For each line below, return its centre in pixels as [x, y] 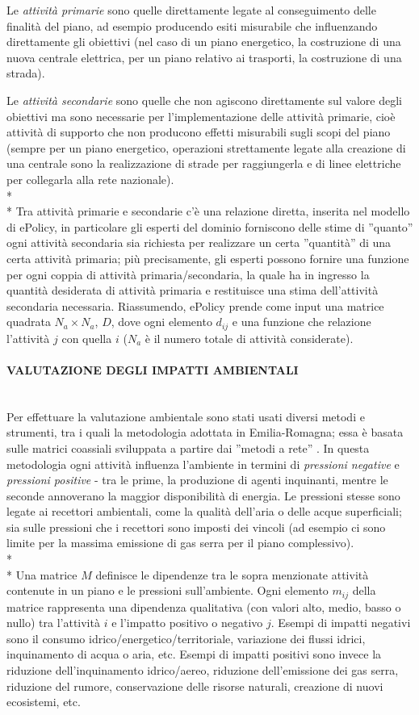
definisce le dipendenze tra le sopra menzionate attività [232, 574]
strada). [26, 73]
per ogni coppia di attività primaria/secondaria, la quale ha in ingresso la [188, 274]
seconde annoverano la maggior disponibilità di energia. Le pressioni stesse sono [203, 495]
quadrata [29, 322]
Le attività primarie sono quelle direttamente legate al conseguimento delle [191, 10]
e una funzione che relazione [302, 322]
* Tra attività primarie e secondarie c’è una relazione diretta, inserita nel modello [208, 211]
